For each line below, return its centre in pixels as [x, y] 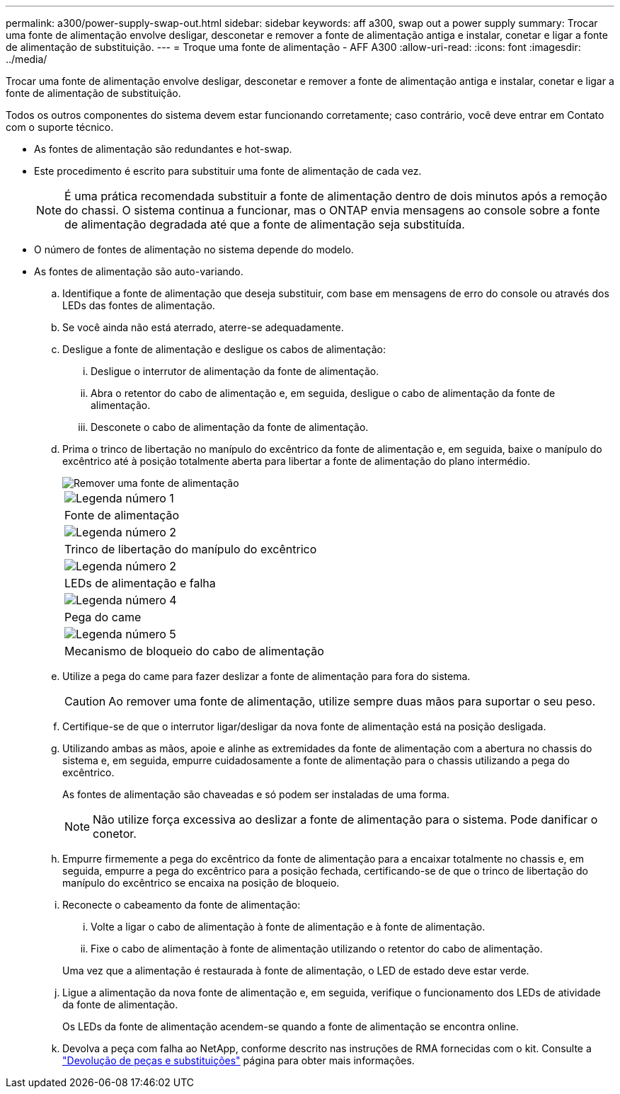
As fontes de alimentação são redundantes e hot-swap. [163, 149]
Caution [85, 701]
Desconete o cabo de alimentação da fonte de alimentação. [230, 427]
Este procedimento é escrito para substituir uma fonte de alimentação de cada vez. [228, 171]
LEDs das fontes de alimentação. [139, 305]
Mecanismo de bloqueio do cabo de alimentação [194, 651]
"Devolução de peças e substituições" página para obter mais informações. [239, 1060]
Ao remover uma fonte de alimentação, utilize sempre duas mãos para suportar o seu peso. [352, 701]
